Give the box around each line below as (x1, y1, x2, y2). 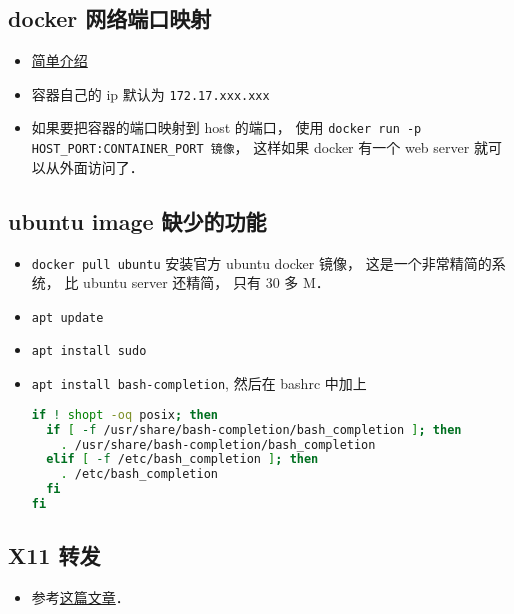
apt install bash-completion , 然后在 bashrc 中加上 (31, 373, 367, 394)
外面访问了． (59, 156, 144, 177)
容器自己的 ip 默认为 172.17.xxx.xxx (31, 83, 270, 104)
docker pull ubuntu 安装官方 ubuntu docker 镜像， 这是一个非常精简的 (31, 252, 492, 273)
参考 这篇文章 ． (31, 587, 130, 608)
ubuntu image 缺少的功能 (8, 205, 267, 236)
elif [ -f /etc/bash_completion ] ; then (46, 452, 319, 467)
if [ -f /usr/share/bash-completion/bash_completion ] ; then (46, 422, 462, 437)
